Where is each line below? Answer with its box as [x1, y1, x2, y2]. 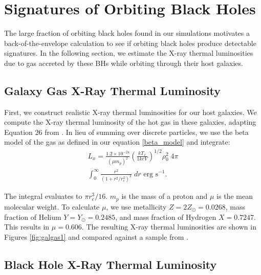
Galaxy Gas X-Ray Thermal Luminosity [4, 82, 221, 98]
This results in [4, 221, 50, 232]
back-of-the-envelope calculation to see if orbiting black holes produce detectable [4, 37, 256, 48]
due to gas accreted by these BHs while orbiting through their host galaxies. [4, 57, 243, 68]
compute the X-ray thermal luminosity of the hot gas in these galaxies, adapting [4, 117, 256, 127]
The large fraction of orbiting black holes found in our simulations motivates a [4, 28, 250, 38]
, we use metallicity [106, 201, 167, 212]
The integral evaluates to [4, 191, 82, 201]
